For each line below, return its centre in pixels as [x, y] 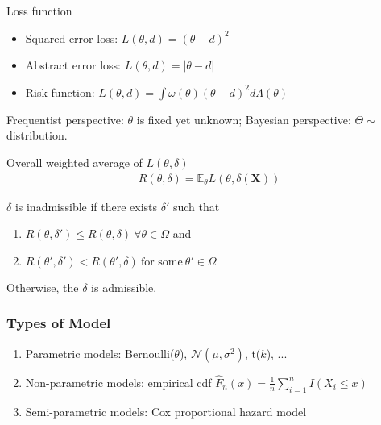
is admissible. [124, 287]
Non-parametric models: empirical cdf [118, 382]
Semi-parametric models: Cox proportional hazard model [166, 411]
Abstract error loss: [73, 65]
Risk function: [60, 92]
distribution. [37, 135]
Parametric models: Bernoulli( [100, 353]
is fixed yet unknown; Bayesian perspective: [244, 119]
